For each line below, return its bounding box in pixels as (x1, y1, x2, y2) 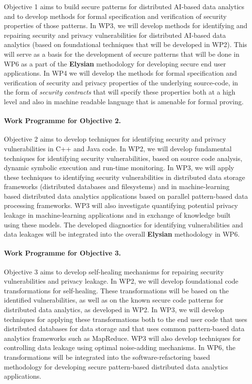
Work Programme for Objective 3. (4, 248, 121, 258)
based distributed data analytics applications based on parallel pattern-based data (4, 191, 248, 201)
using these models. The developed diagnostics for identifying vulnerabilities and (4, 219, 243, 229)
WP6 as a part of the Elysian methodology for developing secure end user (4, 58, 226, 68)
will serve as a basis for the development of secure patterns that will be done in (4, 48, 239, 59)
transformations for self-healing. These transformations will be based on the (4, 285, 229, 295)
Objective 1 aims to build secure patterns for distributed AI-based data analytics (4, 1, 245, 11)
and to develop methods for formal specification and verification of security (4, 11, 227, 21)
